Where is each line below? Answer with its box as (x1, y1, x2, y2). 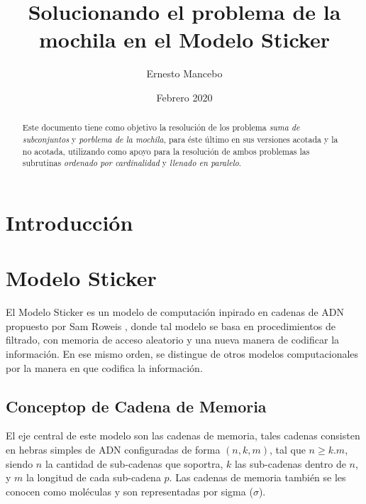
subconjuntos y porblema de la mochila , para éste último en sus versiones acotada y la (22, 133, 338, 145)
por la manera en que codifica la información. (6, 360, 203, 375)
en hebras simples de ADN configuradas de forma (6, 442, 221, 456)
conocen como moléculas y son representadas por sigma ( (6, 483, 253, 498)
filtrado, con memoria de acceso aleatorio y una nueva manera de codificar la (6, 332, 340, 347)
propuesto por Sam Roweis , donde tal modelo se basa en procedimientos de (6, 318, 335, 333)
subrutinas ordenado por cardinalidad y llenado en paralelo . (22, 157, 242, 169)
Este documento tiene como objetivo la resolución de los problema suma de (22, 121, 300, 133)
